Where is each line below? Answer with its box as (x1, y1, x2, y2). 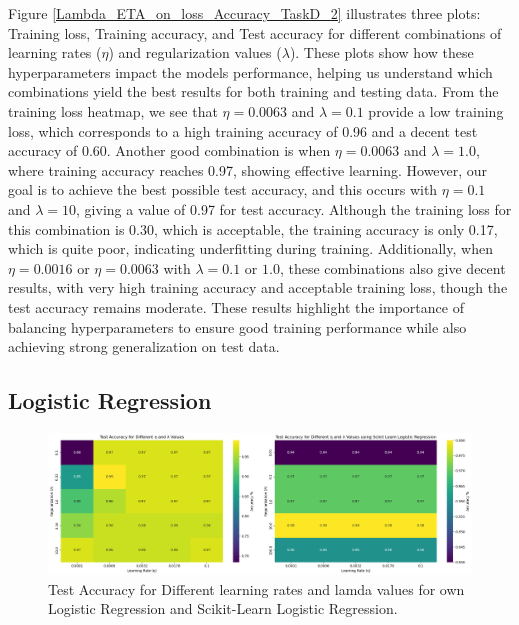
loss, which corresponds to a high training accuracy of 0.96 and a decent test (8, 120, 478, 141)
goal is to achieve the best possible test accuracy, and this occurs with (8, 179, 438, 200)
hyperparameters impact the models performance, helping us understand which (8, 61, 493, 82)
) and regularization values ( (108, 42, 282, 63)
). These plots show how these (289, 42, 474, 63)
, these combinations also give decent (279, 257, 506, 278)
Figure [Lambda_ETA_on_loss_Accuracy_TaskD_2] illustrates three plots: (8, 3, 481, 23)
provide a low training (368, 100, 504, 121)
